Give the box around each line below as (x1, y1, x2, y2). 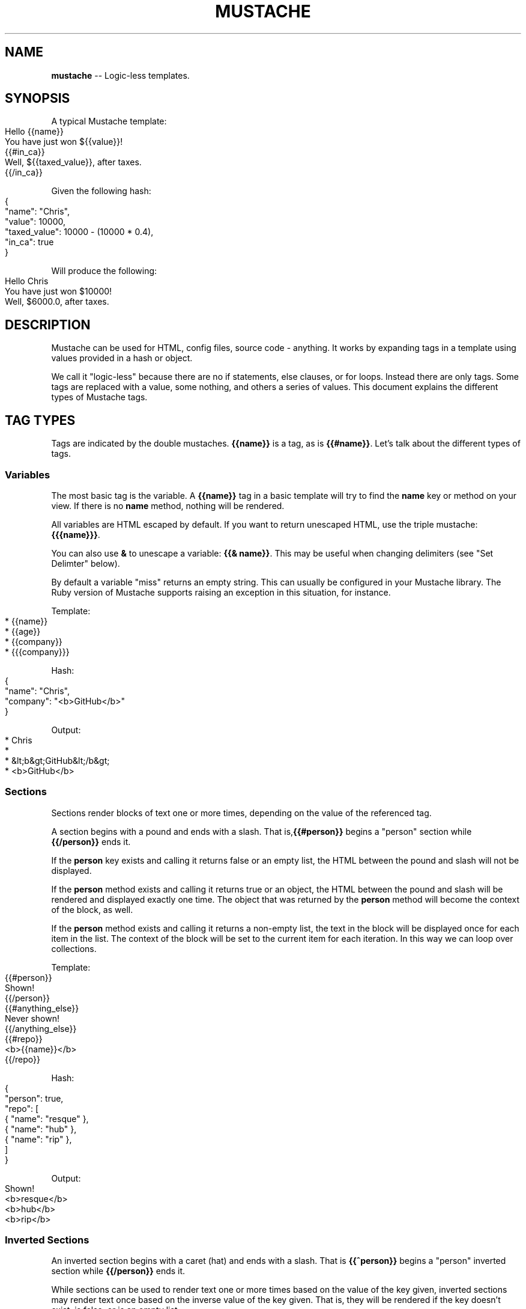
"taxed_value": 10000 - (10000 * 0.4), (5, 227, 154, 237)
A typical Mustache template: (51, 116, 167, 127)
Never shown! (5, 1013, 59, 1024)
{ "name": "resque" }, (5, 1113, 89, 1124)
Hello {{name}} (5, 126, 64, 137)
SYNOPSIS (5, 91, 70, 106)
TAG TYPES (5, 412, 76, 428)
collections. (51, 943, 97, 954)
